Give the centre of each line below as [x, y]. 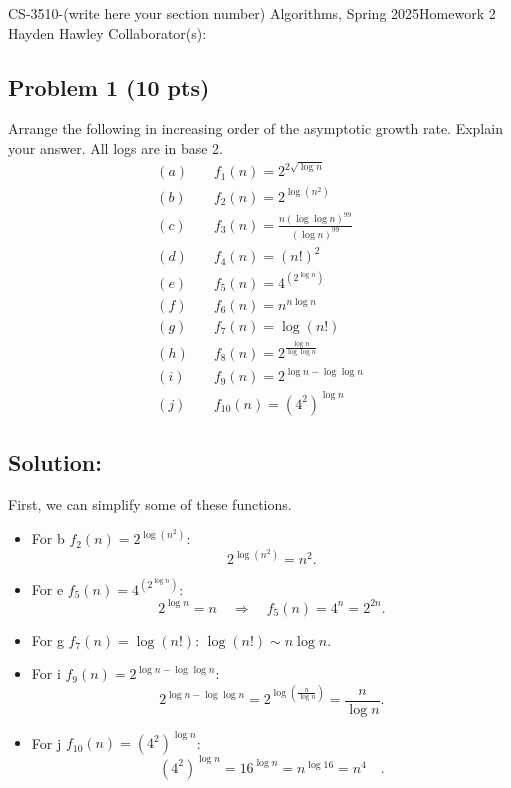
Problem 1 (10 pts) [109, 86]
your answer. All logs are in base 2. [115, 147]
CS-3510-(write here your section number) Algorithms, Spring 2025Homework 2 [252, 13]
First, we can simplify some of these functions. [150, 504]
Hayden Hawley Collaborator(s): [107, 32]
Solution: [55, 462]
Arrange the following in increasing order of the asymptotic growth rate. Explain [255, 128]
